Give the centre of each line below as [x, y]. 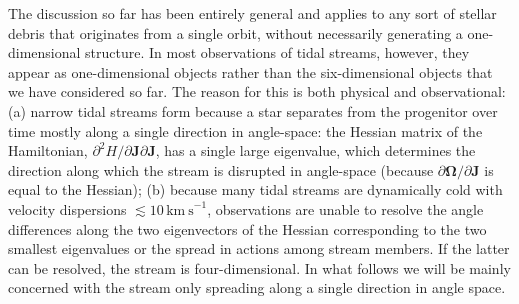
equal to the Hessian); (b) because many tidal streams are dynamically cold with [255, 189]
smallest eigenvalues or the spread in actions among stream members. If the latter [259, 248]
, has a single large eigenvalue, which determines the [315, 150]
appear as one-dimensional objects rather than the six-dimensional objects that [250, 71]
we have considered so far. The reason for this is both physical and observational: [257, 91]
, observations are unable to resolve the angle [345, 208]
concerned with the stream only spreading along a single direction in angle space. [257, 287]
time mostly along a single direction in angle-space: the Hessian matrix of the [245, 130]
